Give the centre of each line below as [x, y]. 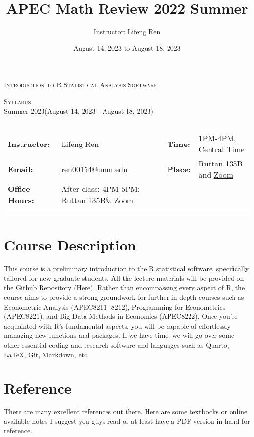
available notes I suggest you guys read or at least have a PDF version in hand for [127, 421]
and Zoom [216, 175]
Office [19, 189]
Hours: [21, 200]
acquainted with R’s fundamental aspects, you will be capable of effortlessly [117, 325]
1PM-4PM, [217, 138]
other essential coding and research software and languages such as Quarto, [116, 344]
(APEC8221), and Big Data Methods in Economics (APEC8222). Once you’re [121, 316]
